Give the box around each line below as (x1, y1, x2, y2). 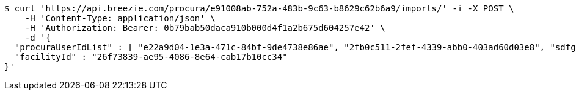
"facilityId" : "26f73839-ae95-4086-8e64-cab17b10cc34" (14, 52, 288, 62)
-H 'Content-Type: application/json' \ (24, 13, 216, 23)
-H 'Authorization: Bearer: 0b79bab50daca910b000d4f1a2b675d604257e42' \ (24, 23, 385, 33)
